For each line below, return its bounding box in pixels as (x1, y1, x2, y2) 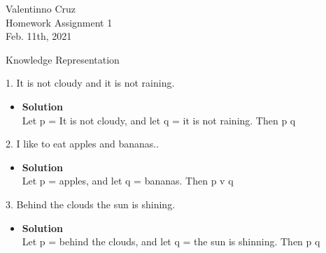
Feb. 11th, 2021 (6, 29, 72, 43)
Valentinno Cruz (6, 1, 76, 15)
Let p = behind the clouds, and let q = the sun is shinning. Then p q (22, 234, 320, 249)
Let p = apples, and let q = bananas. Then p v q (22, 173, 234, 188)
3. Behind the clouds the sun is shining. (6, 196, 176, 211)
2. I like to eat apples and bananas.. (6, 136, 160, 151)
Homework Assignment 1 (6, 15, 113, 29)
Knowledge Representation (6, 52, 120, 66)
